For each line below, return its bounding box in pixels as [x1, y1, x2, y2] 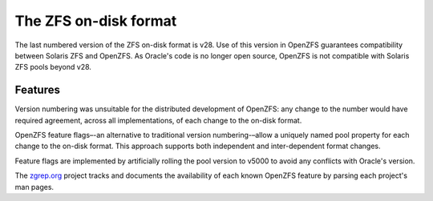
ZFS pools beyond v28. [14, 62, 92, 72]
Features [14, 83, 60, 97]
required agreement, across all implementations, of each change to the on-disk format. [14, 115, 302, 125]
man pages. [14, 182, 55, 191]
